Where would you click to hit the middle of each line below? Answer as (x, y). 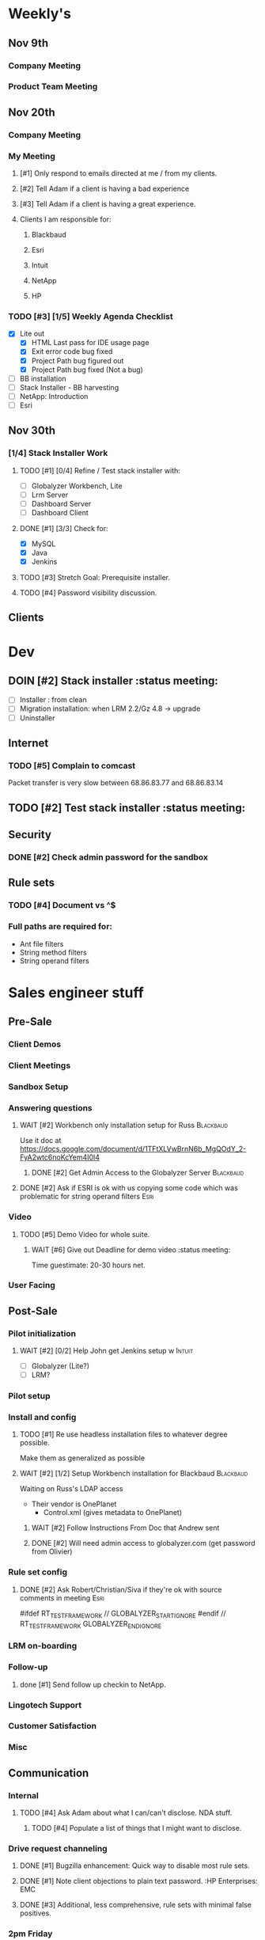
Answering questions (50, 1107)
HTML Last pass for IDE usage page (90, 343)
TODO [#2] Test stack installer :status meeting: (127, 808)
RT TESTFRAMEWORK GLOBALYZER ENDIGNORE (91, 1625)
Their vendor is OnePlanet (74, 1504)
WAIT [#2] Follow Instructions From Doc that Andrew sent (125, 1528)
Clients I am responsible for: (65, 219)
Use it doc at (40, 1141)
